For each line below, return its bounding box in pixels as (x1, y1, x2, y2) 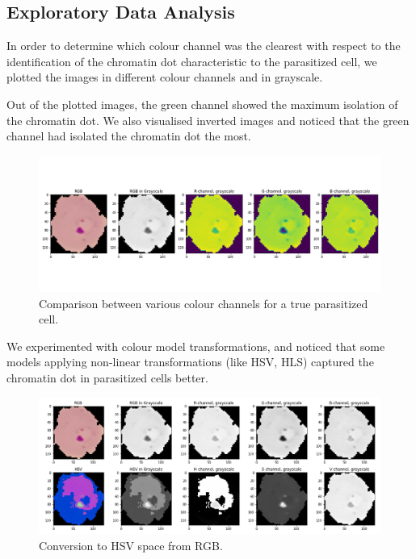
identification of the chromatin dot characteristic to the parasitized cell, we (6, 52, 377, 69)
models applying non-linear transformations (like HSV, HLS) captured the (6, 353, 374, 370)
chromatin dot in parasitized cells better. (6, 369, 208, 386)
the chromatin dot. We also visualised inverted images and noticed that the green (6, 111, 410, 128)
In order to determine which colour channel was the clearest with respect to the (6, 37, 401, 54)
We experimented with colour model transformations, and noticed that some (6, 337, 385, 354)
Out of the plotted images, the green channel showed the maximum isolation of (6, 95, 398, 112)
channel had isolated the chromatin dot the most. (6, 127, 251, 144)
